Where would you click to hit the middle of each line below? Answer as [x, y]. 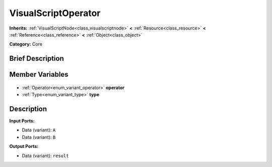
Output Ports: [24, 146]
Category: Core [26, 44]
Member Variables [39, 74]
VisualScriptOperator [55, 13]
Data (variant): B [39, 137]
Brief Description [37, 58]
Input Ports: [22, 121]
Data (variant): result [45, 155]
